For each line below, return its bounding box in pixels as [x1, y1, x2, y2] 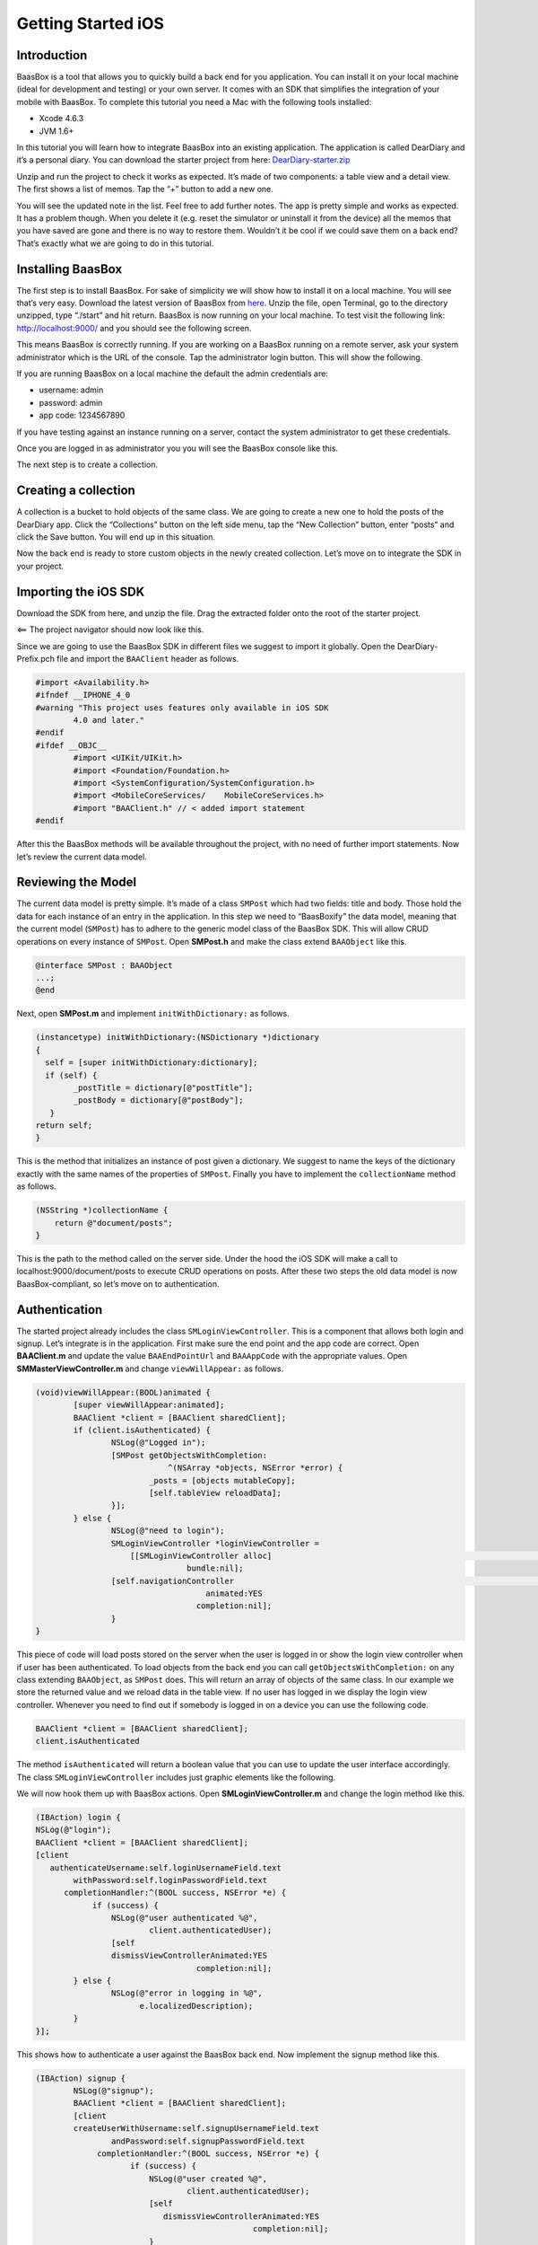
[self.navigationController [110, 1576, 235, 1586]
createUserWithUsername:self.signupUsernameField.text [73, 2124, 320, 2134]
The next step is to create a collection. [16, 459, 159, 471]
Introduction [16, 48, 88, 63]
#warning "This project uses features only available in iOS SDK [35, 702, 329, 713]
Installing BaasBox [16, 261, 123, 277]
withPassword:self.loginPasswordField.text [73, 1875, 268, 1885]
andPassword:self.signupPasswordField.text [110, 2135, 306, 2146]
